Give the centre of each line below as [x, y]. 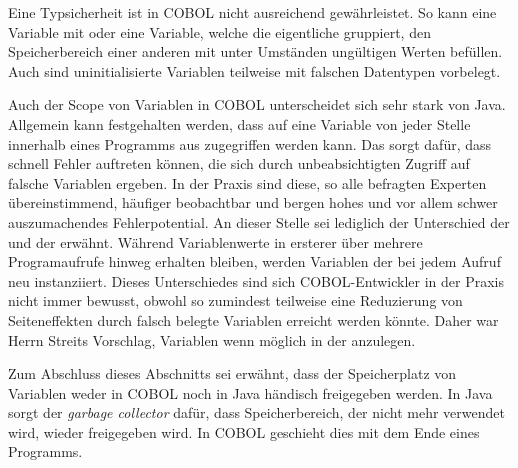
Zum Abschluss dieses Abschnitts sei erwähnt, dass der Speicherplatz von [232, 373]
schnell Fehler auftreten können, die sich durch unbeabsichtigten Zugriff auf [239, 163]
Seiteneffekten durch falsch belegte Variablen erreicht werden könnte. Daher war [253, 319]
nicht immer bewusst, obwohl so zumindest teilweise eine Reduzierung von [235, 300]
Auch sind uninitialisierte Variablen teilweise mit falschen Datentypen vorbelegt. [254, 70]
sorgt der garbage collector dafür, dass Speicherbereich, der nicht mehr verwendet [256, 412]
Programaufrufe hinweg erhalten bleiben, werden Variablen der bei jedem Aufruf [254, 261]
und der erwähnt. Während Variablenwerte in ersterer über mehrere [215, 241]
